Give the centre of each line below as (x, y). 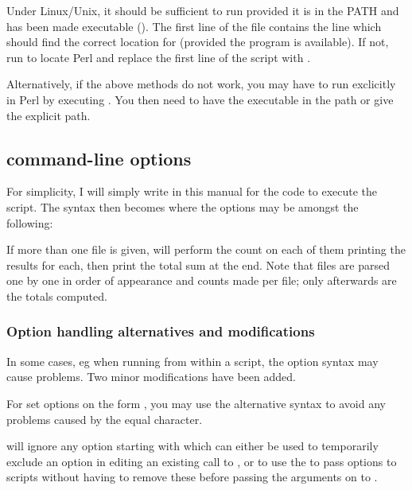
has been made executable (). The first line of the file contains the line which (194, 26)
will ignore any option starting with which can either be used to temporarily (192, 446)
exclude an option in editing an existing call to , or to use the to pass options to (202, 461)
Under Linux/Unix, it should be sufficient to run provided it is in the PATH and (203, 10)
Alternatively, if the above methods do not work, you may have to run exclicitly (201, 84)
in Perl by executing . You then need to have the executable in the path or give (200, 99)
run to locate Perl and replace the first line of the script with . (159, 57)
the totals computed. (57, 296)
